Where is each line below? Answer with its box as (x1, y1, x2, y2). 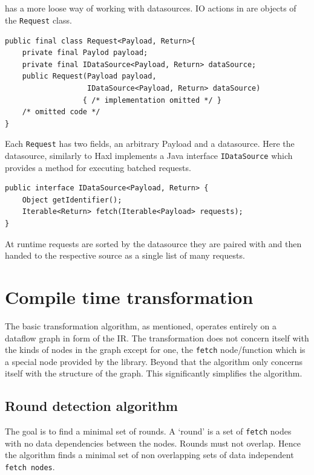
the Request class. (5, 13, 72, 26)
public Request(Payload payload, (22, 72, 157, 81)
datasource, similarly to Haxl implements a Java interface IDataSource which (5, 149, 293, 162)
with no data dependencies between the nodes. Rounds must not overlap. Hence (5, 436, 301, 449)
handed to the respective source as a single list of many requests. (5, 249, 245, 262)
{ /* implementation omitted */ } (82, 95, 221, 105)
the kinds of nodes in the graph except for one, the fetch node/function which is (5, 343, 306, 356)
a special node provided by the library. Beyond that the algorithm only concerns (5, 355, 303, 367)
